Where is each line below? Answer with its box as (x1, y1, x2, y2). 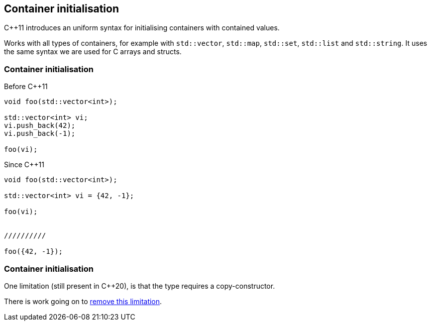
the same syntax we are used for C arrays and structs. (4, 47, 182, 56)
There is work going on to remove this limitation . (4, 297, 162, 306)
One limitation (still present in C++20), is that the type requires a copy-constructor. (4, 281, 275, 290)
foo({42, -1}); (4, 247, 63, 256)
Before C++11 (4, 82, 48, 91)
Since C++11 (4, 160, 44, 169)
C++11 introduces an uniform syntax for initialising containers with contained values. (4, 23, 280, 32)
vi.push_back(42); (4, 121, 76, 130)
